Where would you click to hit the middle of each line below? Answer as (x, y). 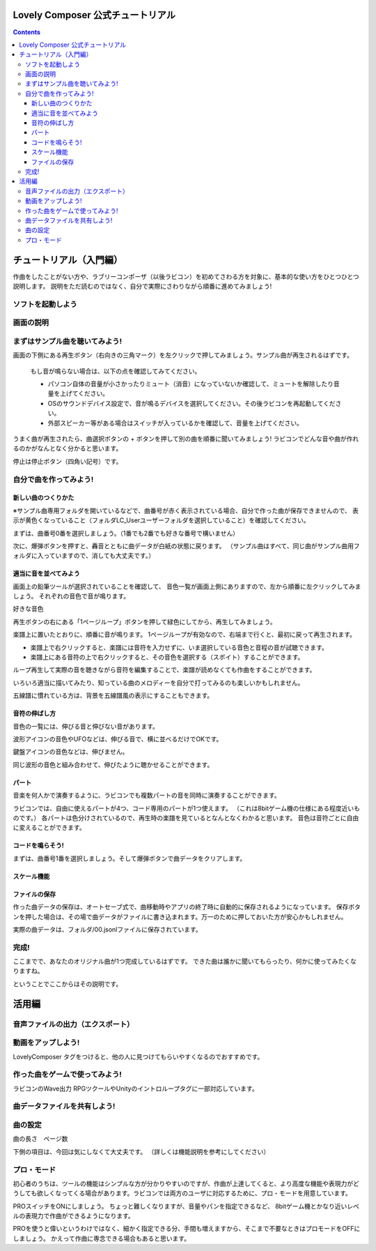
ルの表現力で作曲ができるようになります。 (74, 1216)
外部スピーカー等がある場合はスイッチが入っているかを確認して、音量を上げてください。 (175, 423)
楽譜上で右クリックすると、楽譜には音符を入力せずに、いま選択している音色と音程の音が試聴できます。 (179, 647)
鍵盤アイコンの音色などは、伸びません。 (71, 752)
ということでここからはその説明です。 (68, 984)
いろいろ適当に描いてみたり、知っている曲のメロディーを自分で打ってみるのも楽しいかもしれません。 (158, 683)
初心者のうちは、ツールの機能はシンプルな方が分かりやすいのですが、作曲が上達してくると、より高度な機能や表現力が (183, 1183)
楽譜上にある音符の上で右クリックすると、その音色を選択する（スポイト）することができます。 (167, 657)
